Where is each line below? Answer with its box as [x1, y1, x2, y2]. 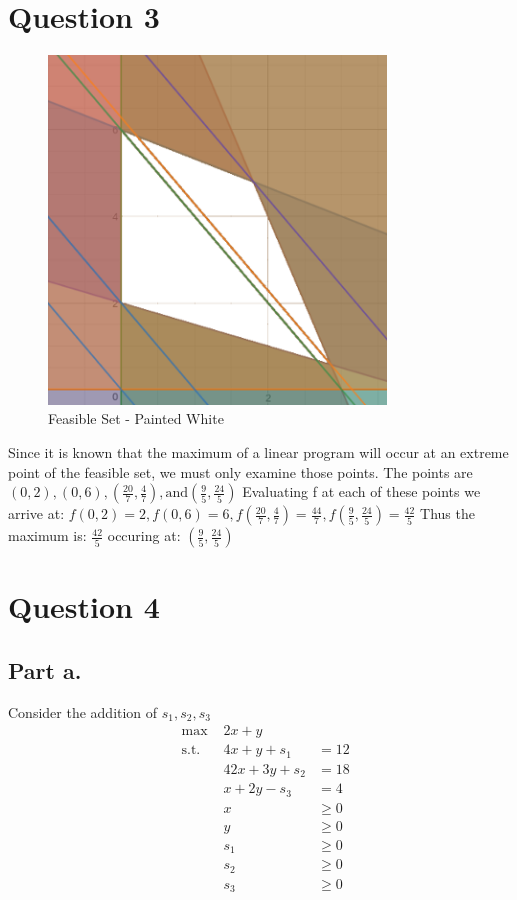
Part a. [8, 654, 82, 685]
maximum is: [8, 525, 87, 546]
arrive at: [8, 503, 65, 524]
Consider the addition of [8, 701, 158, 722]
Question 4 [8, 586, 160, 627]
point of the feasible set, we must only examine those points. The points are [8, 461, 473, 482]
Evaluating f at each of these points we [242, 481, 481, 502]
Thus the [420, 503, 475, 524]
